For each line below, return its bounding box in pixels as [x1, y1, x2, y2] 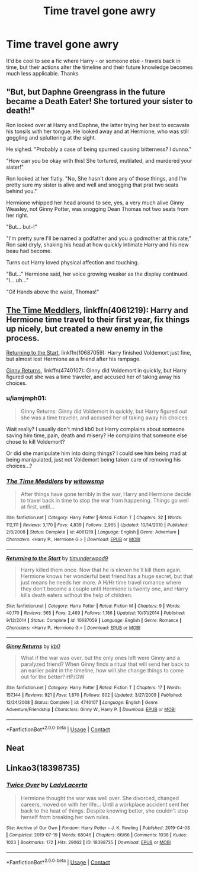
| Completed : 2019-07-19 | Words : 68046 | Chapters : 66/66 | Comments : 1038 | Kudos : [6, 832, 188, 838]
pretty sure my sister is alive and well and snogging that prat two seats [6, 181, 179, 188]
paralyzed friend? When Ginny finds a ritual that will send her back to [20, 661, 190, 668]
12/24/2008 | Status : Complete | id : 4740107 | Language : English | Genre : [6, 699, 159, 705]
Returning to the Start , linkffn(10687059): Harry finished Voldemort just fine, [6, 349, 191, 356]
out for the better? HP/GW [20, 673, 85, 681]
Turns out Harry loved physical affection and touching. [6, 258, 139, 266]
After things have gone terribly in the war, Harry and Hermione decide [20, 491, 191, 498]
